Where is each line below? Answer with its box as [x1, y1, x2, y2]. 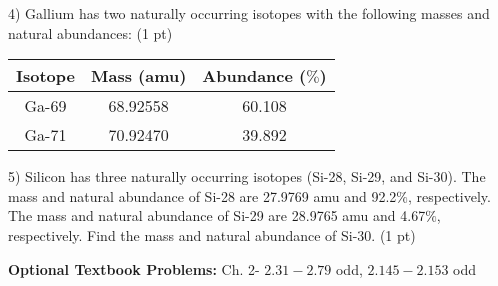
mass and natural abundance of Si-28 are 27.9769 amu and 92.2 [8, 185, 397, 206]
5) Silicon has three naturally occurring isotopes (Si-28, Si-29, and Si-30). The [8, 166, 486, 187]
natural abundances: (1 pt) [8, 22, 173, 43]
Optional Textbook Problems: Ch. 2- [8, 258, 260, 279]
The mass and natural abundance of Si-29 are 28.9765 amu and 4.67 [8, 205, 426, 226]
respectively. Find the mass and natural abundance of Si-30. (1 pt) [8, 224, 416, 245]
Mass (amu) [90, 64, 187, 88]
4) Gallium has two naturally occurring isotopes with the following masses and [8, 3, 490, 23]
